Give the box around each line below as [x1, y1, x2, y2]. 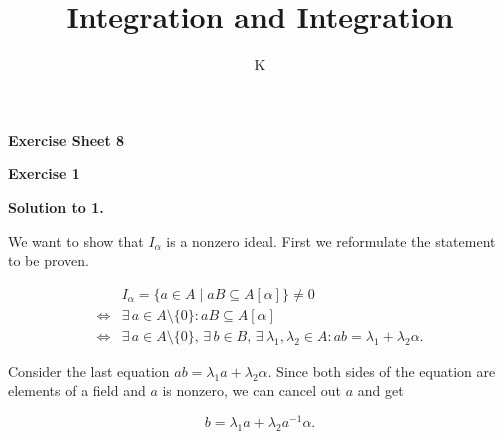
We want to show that [8, 230, 144, 251]
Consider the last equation [8, 360, 170, 381]
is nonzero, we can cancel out [162, 380, 342, 401]
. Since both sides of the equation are [267, 360, 496, 381]
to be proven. [8, 250, 89, 271]
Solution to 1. [8, 196, 104, 217]
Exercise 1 [8, 163, 80, 184]
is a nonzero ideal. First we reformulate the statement [166, 230, 496, 251]
